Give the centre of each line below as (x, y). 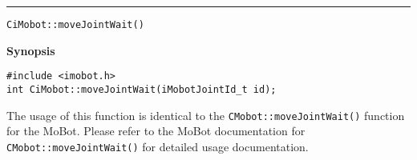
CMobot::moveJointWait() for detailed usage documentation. (158, 146)
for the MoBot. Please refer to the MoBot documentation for (156, 131)
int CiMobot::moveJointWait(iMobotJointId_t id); (142, 89)
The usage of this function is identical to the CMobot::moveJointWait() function (206, 115)
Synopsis (31, 50)
